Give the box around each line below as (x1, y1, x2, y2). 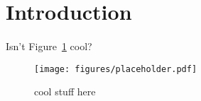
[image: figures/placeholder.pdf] (34, 64, 197, 74)
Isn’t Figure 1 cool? (6, 38, 92, 53)
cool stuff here (34, 84, 96, 99)
